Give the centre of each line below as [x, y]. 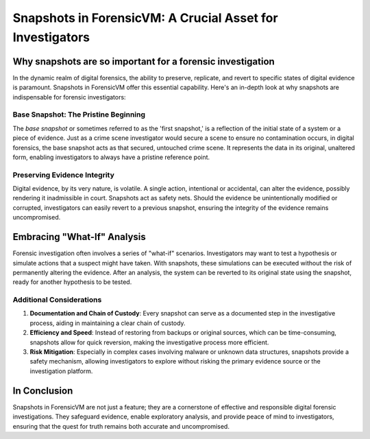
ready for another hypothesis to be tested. [72, 282]
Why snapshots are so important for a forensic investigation [144, 61]
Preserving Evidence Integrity [63, 175]
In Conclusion [43, 391]
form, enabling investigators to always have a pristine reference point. [111, 157]
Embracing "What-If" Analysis [79, 237]
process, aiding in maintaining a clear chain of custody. [108, 323]
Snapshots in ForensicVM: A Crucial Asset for [145, 18]
